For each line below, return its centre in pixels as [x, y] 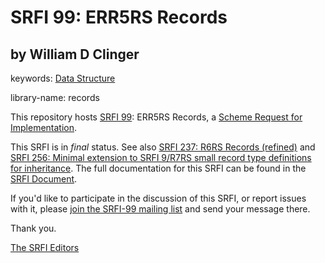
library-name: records [55, 97]
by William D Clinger [75, 54]
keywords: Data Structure [63, 78]
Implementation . [44, 127]
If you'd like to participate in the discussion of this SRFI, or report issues [158, 198]
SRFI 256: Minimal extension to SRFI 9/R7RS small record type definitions [161, 157]
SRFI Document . [44, 179]
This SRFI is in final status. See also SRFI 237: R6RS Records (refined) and [163, 147]
